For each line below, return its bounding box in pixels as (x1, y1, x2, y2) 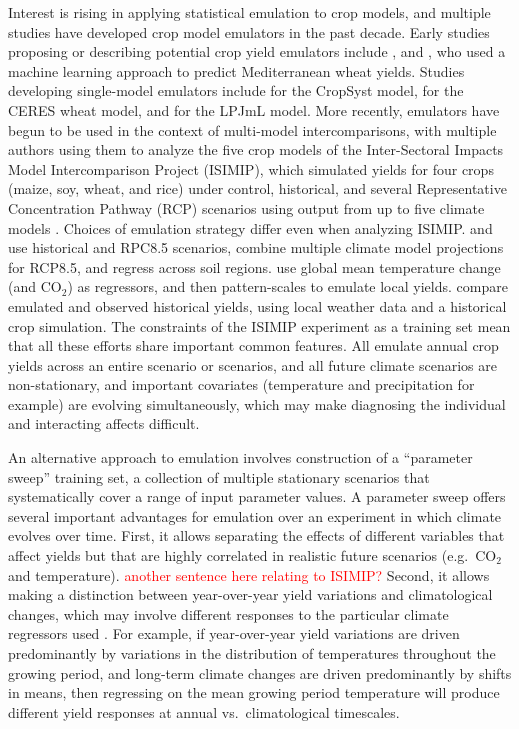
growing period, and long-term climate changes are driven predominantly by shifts (8, 662, 512, 683)
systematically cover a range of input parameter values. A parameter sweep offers (8, 486, 506, 507)
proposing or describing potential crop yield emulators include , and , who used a (8, 41, 506, 62)
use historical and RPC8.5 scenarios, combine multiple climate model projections (8, 237, 504, 258)
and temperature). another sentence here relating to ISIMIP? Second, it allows (8, 564, 490, 585)
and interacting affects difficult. (8, 413, 200, 434)
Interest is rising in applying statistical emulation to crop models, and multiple (8, 2, 491, 22)
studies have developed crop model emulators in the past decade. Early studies (8, 21, 490, 42)
